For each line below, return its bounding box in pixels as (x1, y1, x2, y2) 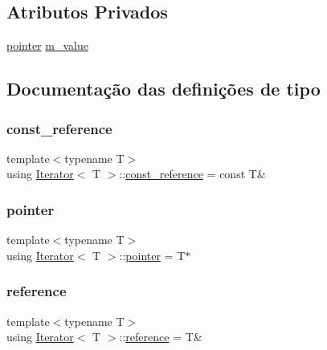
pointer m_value (6, 37, 88, 54)
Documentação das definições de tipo (6, 76, 321, 101)
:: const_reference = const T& (119, 165, 266, 182)
